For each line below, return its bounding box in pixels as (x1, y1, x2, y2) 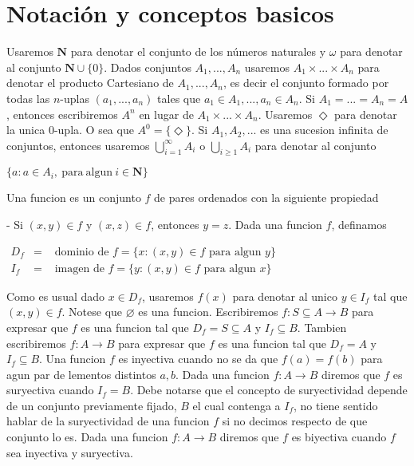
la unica (6, 121, 45, 138)
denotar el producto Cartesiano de (6, 74, 174, 91)
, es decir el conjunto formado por (223, 74, 389, 91)
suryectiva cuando (6, 381, 94, 398)
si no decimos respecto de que (222, 413, 368, 429)
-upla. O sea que (53, 121, 134, 138)
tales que (157, 89, 201, 106)
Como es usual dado (6, 287, 105, 304)
